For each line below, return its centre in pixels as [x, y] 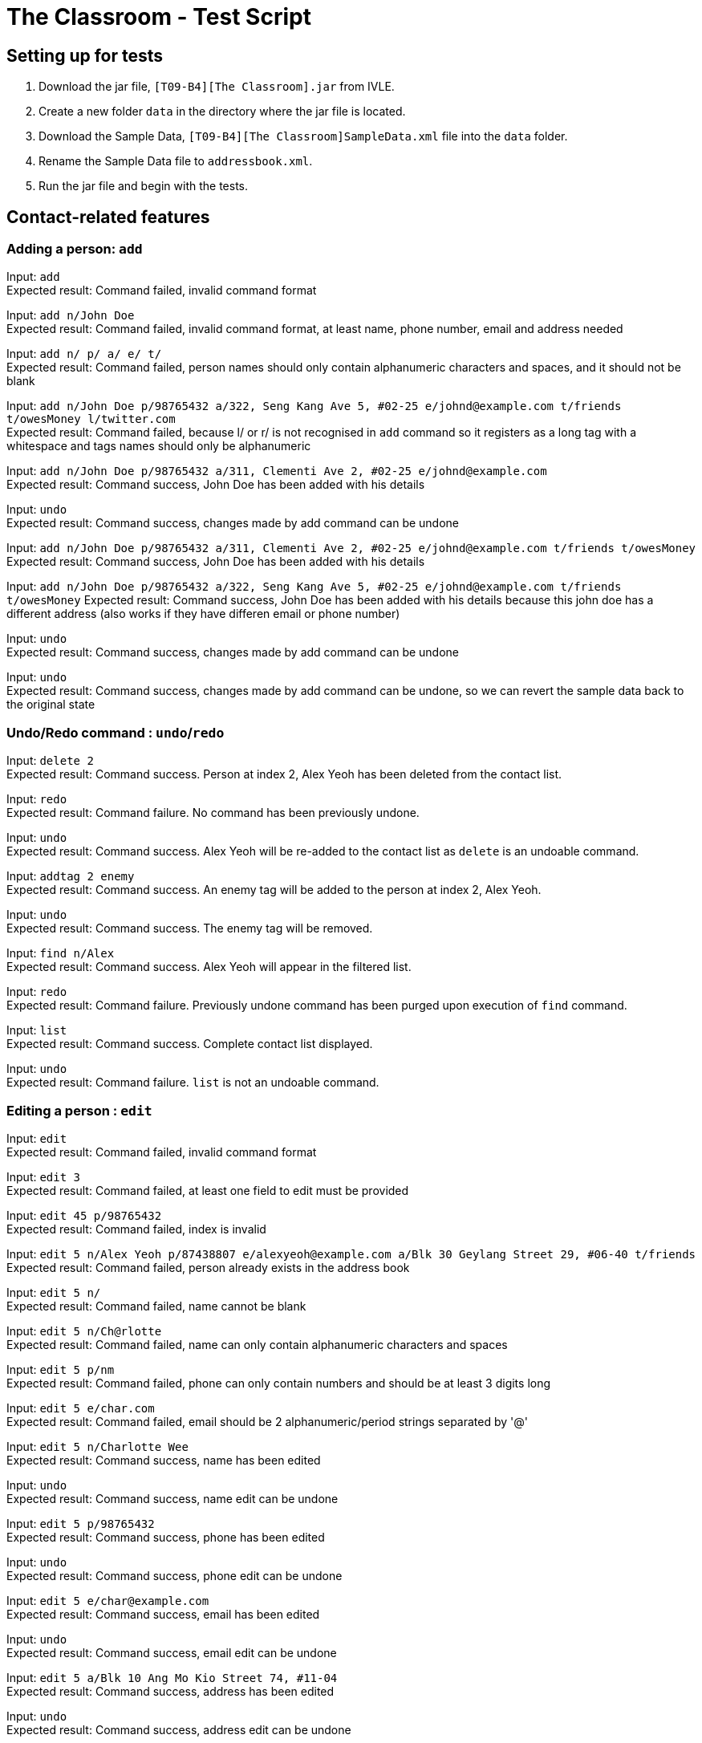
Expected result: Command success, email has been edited [163, 1614]
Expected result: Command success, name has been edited [164, 1460]
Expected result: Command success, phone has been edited [166, 1537]
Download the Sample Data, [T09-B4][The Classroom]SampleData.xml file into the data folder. [303, 136]
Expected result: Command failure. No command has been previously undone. [213, 813]
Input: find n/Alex [61, 953]
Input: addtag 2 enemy [71, 876]
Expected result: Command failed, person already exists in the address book [208, 1267]
